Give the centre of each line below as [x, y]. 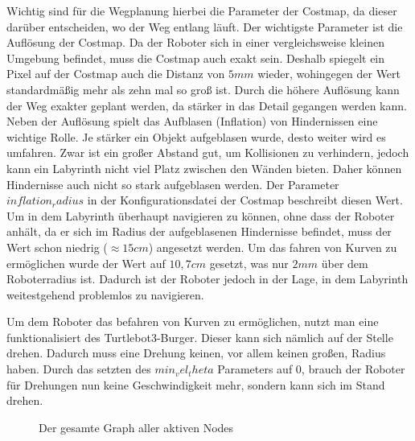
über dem [345, 263]
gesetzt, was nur [249, 263]
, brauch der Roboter [353, 369]
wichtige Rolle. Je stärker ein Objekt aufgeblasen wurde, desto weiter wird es [196, 136]
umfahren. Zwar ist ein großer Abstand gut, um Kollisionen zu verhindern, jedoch [208, 152]
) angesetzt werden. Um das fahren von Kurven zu [273, 247]
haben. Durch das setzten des [79, 369]
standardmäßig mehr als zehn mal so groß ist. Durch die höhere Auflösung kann [203, 89]
